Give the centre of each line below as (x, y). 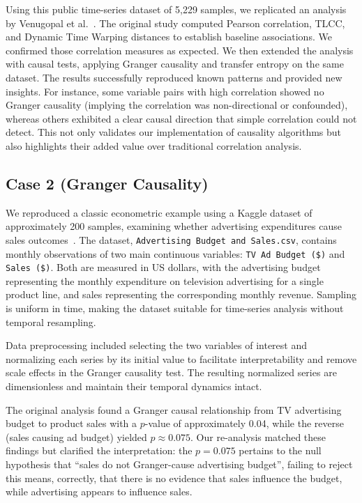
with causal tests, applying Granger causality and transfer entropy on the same (175, 64)
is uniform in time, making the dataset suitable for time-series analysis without (175, 308)
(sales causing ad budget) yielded (76, 436)
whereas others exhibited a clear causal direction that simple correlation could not (181, 118)
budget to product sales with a (71, 423)
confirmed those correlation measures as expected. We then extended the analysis (180, 50)
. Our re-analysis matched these (258, 436)
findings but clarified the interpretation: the (99, 450)
